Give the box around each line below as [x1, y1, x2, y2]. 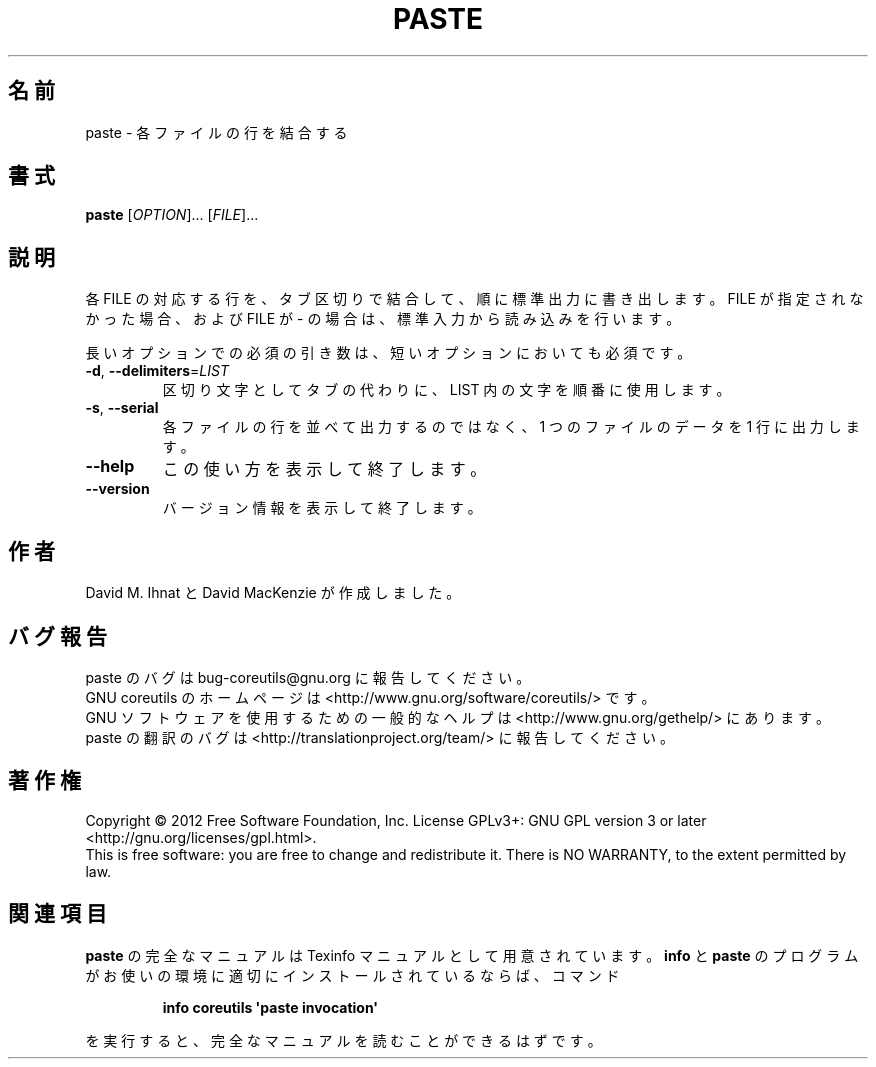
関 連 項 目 [8, 901, 107, 927]
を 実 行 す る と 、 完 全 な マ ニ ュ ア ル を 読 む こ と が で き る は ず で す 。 [85, 1031, 602, 1049]
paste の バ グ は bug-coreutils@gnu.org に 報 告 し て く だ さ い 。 [85, 668, 531, 686]
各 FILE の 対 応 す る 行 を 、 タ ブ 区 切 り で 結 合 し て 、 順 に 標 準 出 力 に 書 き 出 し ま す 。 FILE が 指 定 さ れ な [85, 290, 864, 308]
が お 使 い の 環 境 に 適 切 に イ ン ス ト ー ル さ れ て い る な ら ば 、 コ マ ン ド [85, 966, 620, 984]
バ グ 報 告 [8, 623, 107, 649]
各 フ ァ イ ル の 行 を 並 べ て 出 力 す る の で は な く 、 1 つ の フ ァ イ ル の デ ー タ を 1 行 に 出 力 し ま [162, 418, 860, 436]
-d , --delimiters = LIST [85, 362, 229, 380]
